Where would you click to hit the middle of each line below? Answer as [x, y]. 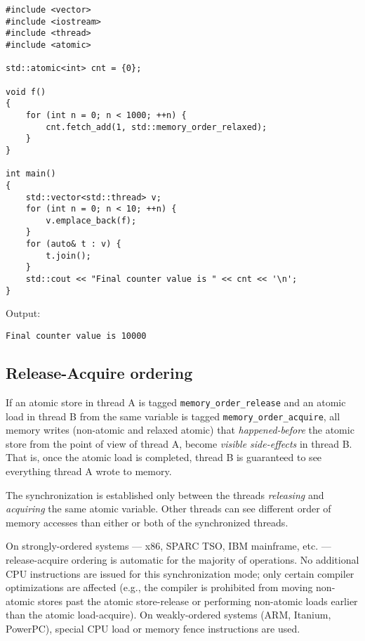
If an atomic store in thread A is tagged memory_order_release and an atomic [176, 402]
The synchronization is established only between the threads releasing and [165, 494]
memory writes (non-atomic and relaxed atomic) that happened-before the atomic [180, 430]
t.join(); [68, 255]
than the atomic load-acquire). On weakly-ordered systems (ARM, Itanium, [168, 615]
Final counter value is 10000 [76, 336]
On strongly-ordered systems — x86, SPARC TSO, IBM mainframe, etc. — [168, 546]
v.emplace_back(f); [91, 220]
